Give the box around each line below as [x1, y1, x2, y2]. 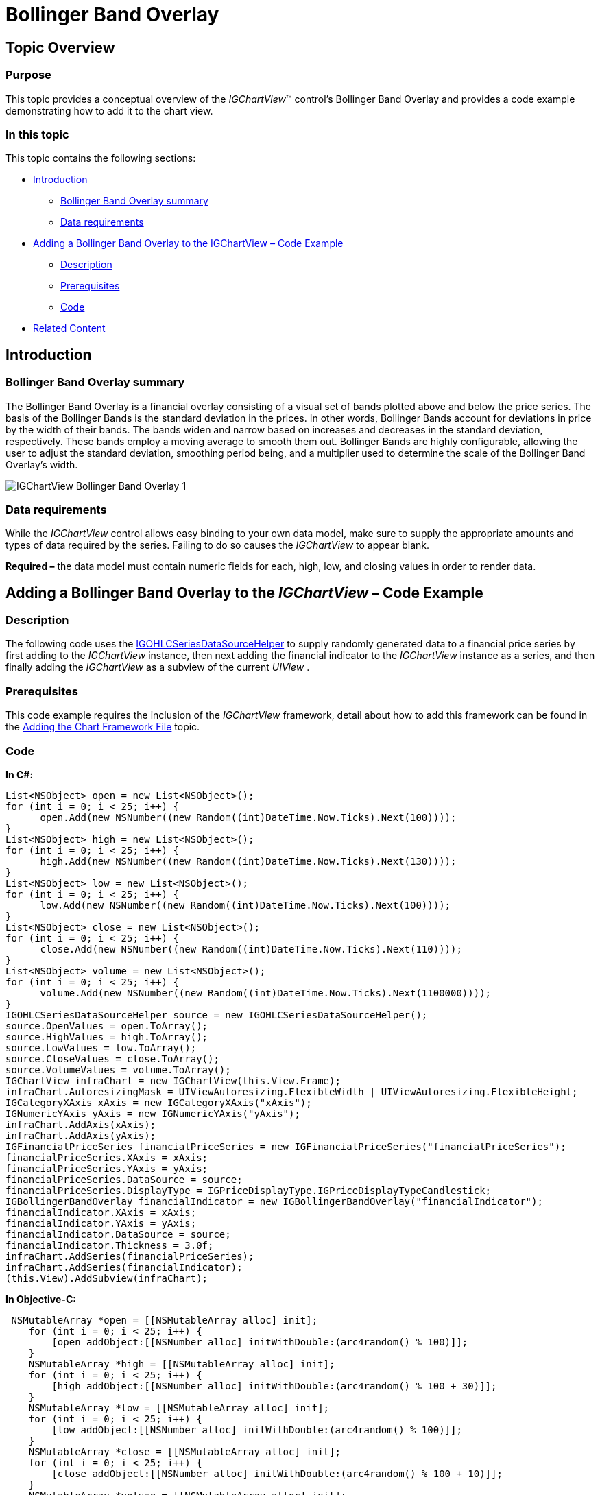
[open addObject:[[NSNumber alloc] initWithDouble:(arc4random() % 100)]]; [51, 1336, 468, 1348]
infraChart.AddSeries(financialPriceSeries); [5, 1250, 254, 1262]
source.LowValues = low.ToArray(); [5, 1042, 197, 1053]
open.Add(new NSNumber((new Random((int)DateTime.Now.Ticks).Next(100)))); [40, 811, 457, 823]
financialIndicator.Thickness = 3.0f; [5, 1239, 214, 1251]
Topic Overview [5, 38, 115, 56]
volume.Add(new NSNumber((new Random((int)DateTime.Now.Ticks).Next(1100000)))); [40, 987, 492, 998]
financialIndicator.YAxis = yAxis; [5, 1217, 197, 1229]
